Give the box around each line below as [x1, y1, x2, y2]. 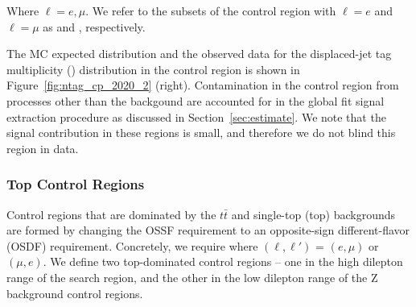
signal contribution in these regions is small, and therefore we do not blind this [6, 124, 396, 141]
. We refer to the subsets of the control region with [85, 2, 336, 19]
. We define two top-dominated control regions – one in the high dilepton [43, 253, 403, 270]
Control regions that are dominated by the [6, 205, 216, 222]
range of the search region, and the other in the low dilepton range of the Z [6, 268, 378, 285]
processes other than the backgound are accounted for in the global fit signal [6, 92, 385, 109]
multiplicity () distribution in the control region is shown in [6, 60, 300, 77]
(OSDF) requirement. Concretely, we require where [6, 237, 258, 254]
